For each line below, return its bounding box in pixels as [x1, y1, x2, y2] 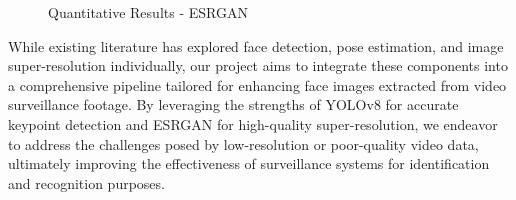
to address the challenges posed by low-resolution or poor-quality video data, [8, 133, 479, 154]
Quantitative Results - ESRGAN [48, 2, 248, 22]
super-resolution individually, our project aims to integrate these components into [8, 55, 508, 76]
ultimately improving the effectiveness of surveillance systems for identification [8, 153, 490, 174]
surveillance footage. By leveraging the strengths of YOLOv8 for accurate [8, 94, 459, 115]
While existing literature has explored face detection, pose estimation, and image [8, 35, 504, 56]
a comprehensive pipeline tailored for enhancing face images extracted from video [8, 74, 507, 95]
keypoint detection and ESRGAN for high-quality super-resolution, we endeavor [8, 113, 498, 134]
